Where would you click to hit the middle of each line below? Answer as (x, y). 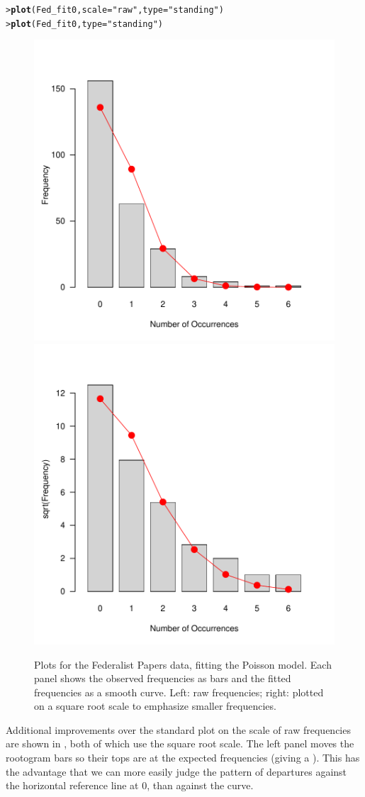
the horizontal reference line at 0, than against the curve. (130, 785)
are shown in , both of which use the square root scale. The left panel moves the (180, 743)
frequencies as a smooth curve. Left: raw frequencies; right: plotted (179, 692)
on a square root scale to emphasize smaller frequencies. (155, 706)
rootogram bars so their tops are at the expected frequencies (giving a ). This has (183, 758)
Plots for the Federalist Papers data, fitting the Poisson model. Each (183, 664)
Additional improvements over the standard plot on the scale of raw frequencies (178, 729)
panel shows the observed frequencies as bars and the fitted (163, 678)
